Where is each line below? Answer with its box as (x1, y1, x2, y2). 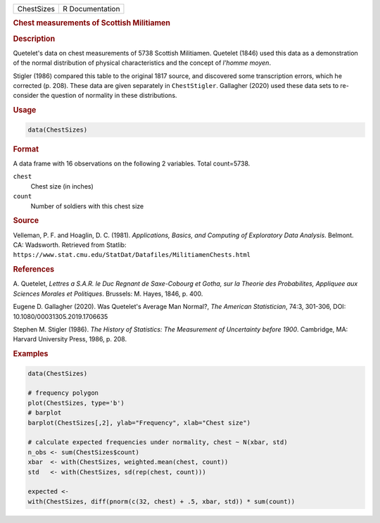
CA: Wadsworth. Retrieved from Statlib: (13, 240, 127, 249)
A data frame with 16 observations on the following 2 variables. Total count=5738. (13, 159, 251, 168)
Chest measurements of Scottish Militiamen (13, 18, 171, 28)
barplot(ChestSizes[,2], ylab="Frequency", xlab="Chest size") (27, 419, 251, 427)
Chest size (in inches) (30, 182, 94, 190)
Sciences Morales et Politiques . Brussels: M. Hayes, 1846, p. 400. (13, 289, 203, 298)
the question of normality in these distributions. (39, 92, 177, 100)
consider (13, 92, 39, 100)
